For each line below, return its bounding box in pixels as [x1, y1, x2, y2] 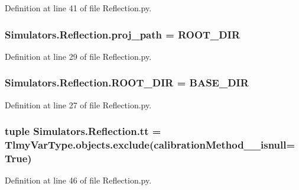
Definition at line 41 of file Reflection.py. [5, 2, 152, 14]
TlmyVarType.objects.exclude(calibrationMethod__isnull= [5, 137, 295, 152]
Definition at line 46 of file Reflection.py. [5, 174, 152, 186]
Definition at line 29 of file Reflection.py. [5, 50, 152, 62]
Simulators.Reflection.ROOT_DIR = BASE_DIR [5, 75, 249, 90]
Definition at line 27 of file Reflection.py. [5, 98, 152, 111]
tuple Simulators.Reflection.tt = [5, 124, 161, 139]
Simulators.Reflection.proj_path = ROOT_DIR [5, 27, 240, 41]
